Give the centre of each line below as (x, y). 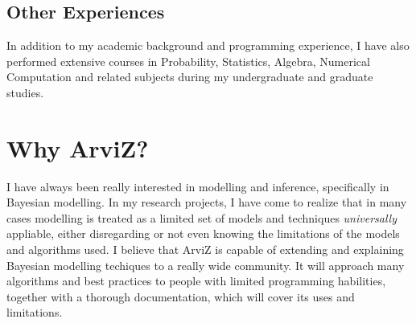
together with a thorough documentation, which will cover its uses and (181, 296)
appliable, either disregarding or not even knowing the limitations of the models (203, 233)
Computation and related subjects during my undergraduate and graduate (190, 77)
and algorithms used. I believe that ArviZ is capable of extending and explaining (205, 249)
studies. (25, 92)
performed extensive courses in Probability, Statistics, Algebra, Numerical (188, 61)
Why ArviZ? (78, 147)
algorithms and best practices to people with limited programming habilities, (196, 281)
